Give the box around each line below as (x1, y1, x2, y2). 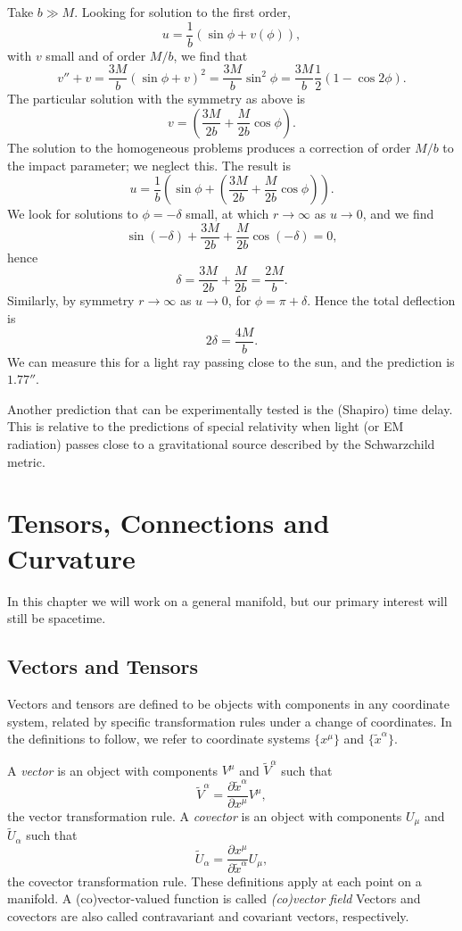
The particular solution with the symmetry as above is (7, 89, 306, 108)
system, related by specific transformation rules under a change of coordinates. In (7, 711, 452, 730)
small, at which (186, 204, 269, 223)
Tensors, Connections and (7, 504, 330, 541)
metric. (7, 452, 45, 470)
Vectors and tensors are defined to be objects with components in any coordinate (7, 694, 450, 712)
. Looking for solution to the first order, (74, 3, 292, 21)
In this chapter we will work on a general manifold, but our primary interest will (7, 591, 448, 610)
